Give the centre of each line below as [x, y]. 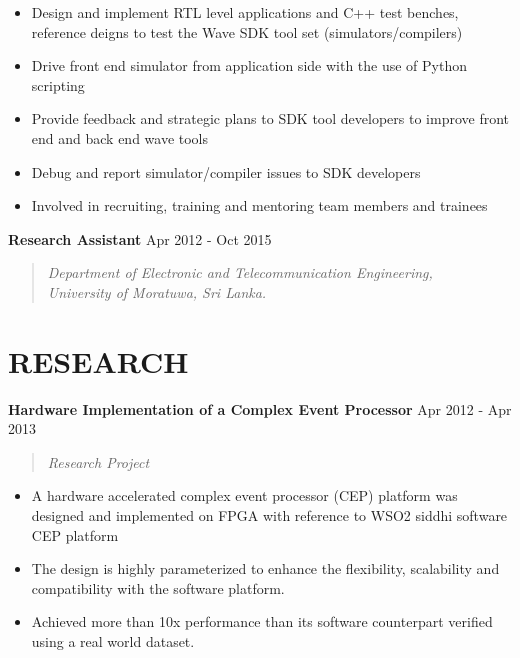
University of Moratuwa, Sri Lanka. [157, 291]
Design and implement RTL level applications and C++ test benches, [245, 12]
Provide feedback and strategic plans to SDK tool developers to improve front [270, 118]
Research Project [98, 461]
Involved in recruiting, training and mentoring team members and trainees [259, 205]
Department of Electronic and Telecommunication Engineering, [240, 272]
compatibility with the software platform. [158, 587]
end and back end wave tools [120, 137]
